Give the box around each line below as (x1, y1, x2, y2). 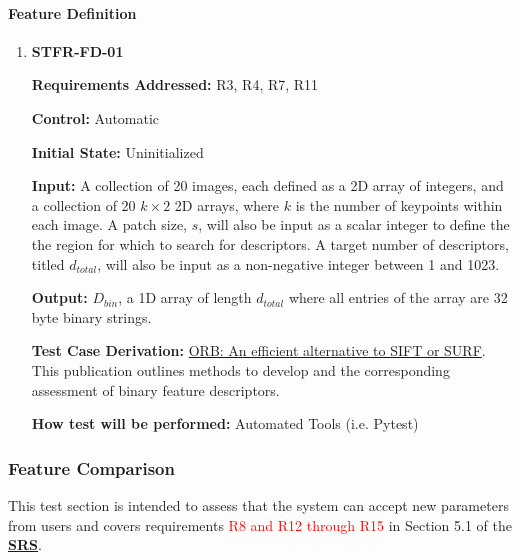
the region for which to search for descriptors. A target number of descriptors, (31, 233, 509, 254)
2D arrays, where (174, 194, 280, 215)
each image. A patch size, (31, 214, 188, 235)
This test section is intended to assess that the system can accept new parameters (8, 494, 509, 515)
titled (31, 253, 65, 274)
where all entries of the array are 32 (288, 287, 508, 308)
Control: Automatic (31, 107, 160, 128)
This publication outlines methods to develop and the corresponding (31, 359, 450, 380)
